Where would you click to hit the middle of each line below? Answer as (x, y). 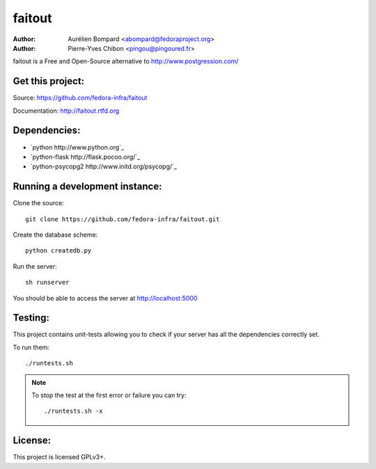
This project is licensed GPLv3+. (59, 457)
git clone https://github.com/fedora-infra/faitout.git (123, 219)
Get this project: (49, 81)
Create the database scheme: (55, 234)
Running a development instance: (87, 187)
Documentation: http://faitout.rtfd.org (66, 111)
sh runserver (47, 283)
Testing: (31, 318)
